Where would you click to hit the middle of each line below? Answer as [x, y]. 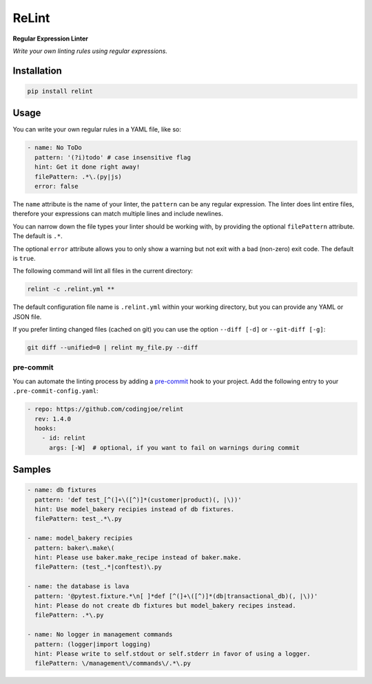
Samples [32, 470]
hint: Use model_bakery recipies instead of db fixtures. [135, 510]
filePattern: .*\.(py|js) [78, 177]
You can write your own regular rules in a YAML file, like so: [97, 129]
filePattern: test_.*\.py [78, 519]
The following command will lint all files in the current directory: [103, 271]
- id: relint [64, 438]
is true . [24, 258]
